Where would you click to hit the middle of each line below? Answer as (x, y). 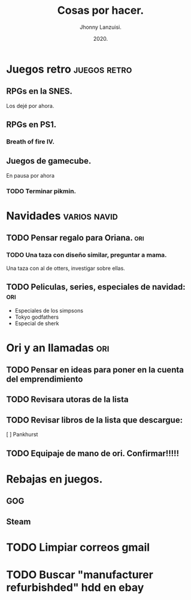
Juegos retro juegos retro (69, 69)
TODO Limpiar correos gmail (78, 547)
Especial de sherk (37, 323)
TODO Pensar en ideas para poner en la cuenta (95, 370)
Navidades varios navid (62, 216)
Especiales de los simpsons (49, 311)
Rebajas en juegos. (54, 479)
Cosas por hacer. (101, 10)
